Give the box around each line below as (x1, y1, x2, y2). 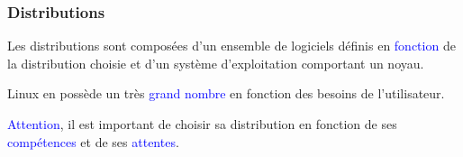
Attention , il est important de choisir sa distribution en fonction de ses (7, 115, 397, 133)
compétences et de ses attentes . (7, 132, 179, 151)
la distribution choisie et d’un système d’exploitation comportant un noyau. (7, 53, 424, 72)
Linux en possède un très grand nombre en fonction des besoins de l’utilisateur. (7, 84, 445, 103)
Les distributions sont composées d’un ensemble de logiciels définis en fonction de (7, 36, 456, 55)
